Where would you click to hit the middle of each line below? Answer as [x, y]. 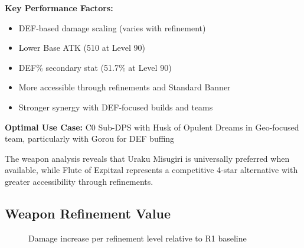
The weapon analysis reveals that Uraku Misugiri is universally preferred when [147, 158]
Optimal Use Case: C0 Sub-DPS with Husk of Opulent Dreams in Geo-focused [152, 127]
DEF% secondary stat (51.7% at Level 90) [95, 67]
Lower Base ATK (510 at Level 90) [82, 48]
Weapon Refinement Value [88, 213]
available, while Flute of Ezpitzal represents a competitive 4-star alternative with [151, 170]
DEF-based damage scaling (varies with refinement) [112, 27]
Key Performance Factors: [59, 8]
